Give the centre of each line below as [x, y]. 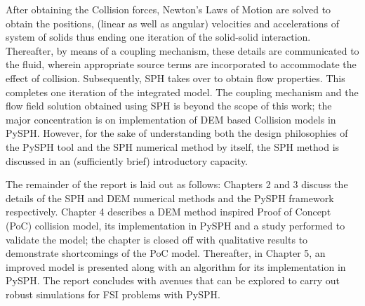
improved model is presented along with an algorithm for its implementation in [176, 266]
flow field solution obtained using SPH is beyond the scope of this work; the [169, 106]
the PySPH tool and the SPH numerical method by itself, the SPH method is [173, 146]
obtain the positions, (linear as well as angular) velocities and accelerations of [173, 23]
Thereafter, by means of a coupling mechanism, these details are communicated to [182, 50]
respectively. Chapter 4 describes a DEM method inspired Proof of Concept [168, 212]
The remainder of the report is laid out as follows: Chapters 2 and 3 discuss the [177, 184]
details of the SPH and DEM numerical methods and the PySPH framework [170, 198]
